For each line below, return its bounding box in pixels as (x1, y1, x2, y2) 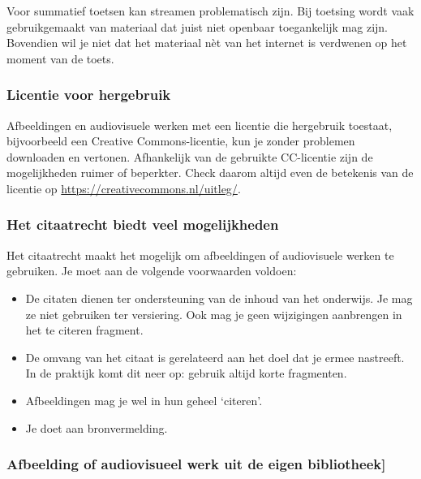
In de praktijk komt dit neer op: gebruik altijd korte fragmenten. (25, 365, 347, 382)
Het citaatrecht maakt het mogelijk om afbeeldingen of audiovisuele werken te (6, 246, 394, 263)
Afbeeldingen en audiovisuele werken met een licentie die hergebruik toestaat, (6, 116, 393, 133)
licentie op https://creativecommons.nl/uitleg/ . (6, 179, 241, 196)
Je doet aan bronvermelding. (25, 419, 168, 436)
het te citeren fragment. (25, 321, 144, 339)
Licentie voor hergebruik (6, 84, 171, 105)
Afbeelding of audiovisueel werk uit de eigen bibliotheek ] (6, 454, 386, 474)
